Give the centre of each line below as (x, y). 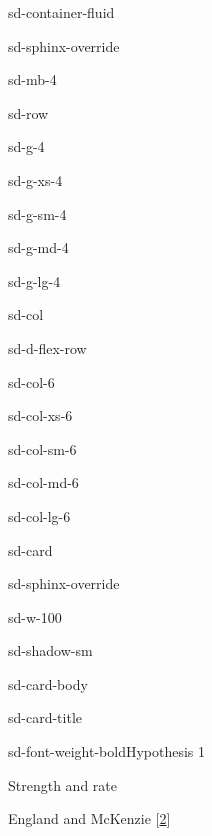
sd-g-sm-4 (37, 213)
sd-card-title (45, 717)
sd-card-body (48, 683)
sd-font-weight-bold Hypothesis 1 (107, 751)
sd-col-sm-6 (42, 448)
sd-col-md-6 (43, 482)
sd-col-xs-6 (40, 415)
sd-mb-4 (32, 79)
